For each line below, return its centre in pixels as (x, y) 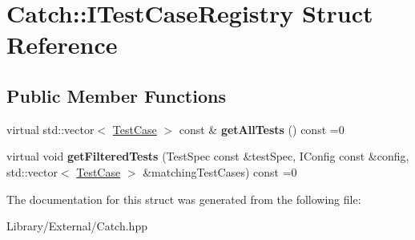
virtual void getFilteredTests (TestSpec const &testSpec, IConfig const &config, (208, 156)
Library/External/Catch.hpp (77, 226)
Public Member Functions (116, 95)
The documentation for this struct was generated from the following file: (184, 199)
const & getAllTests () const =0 (262, 129)
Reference (62, 45)
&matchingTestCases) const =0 (220, 171)
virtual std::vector (50, 129)
